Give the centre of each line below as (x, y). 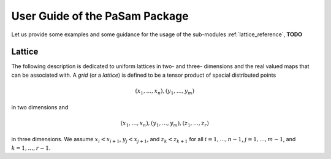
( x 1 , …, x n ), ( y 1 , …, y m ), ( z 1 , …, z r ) (165, 124)
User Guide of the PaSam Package (100, 16)
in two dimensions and (40, 107)
